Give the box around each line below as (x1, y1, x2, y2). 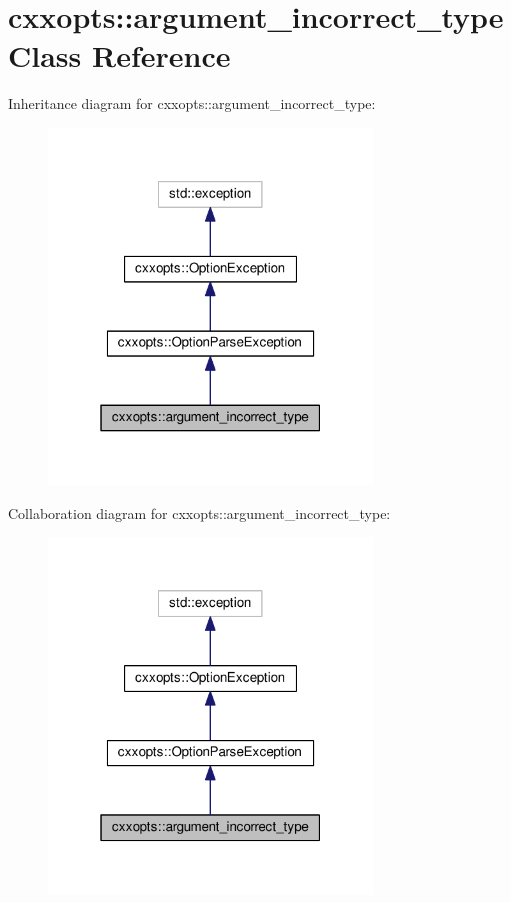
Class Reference (8, 35, 231, 76)
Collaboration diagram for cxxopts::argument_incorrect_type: (8, 502, 391, 523)
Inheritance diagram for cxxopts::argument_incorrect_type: (8, 93, 376, 114)
